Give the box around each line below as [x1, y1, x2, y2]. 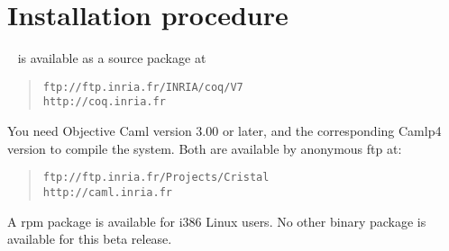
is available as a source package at [17, 49, 206, 67]
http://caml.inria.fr [42, 185, 172, 199]
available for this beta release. [7, 229, 172, 248]
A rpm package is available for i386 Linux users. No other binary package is [7, 211, 426, 230]
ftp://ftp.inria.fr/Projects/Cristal [42, 171, 270, 184]
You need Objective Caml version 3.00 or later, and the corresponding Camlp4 [7, 121, 442, 140]
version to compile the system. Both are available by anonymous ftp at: [7, 139, 402, 157]
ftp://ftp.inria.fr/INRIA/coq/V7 [42, 80, 243, 94]
